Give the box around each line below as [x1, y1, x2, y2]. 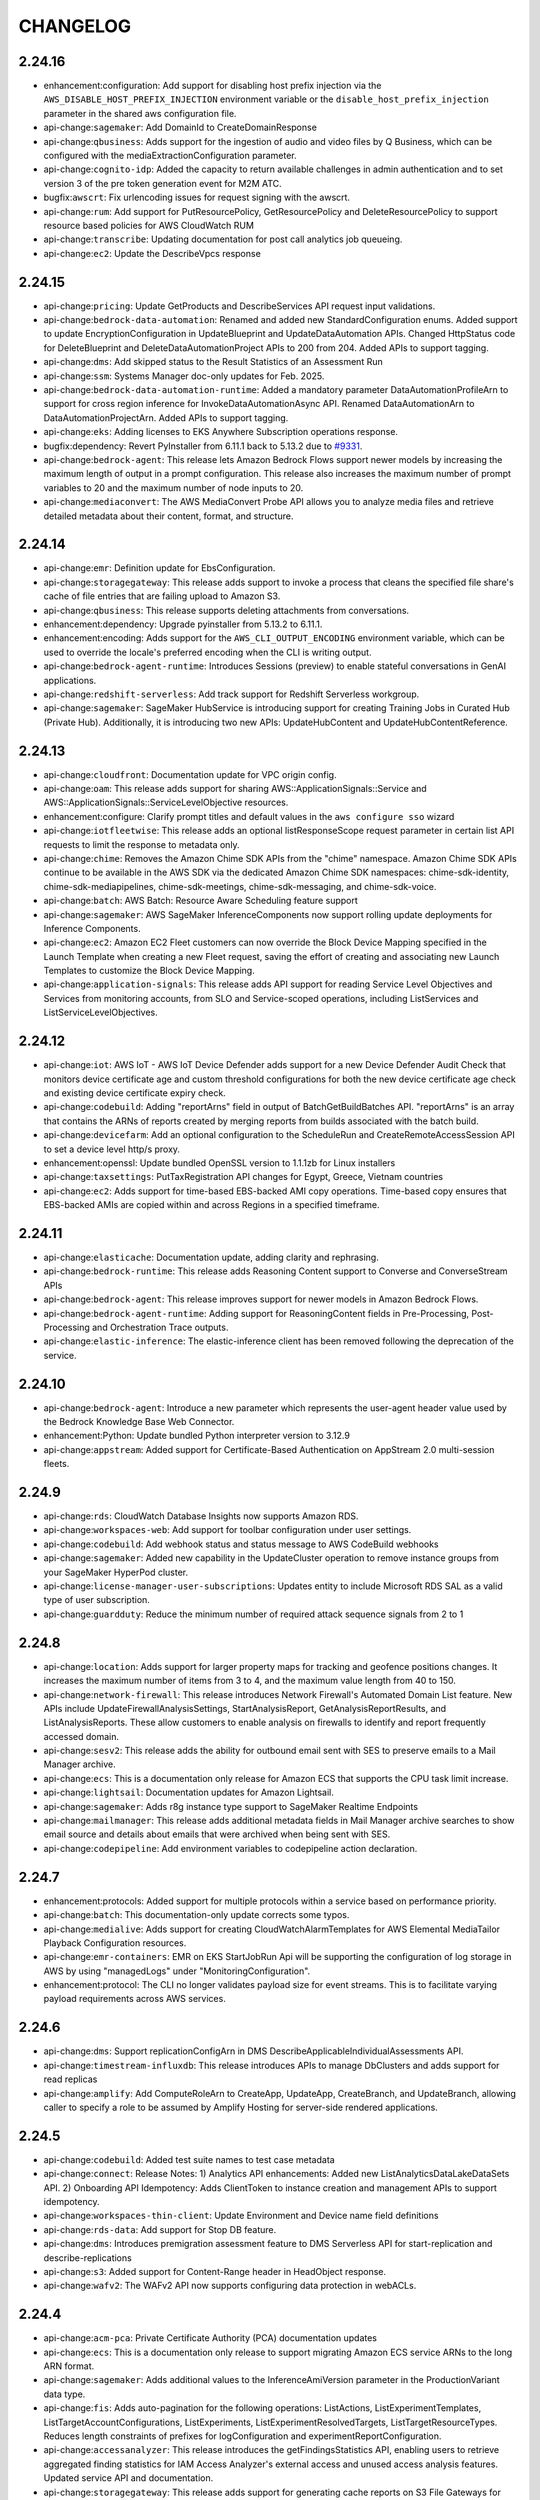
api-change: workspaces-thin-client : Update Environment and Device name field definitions [43, 2210, 439, 2222]
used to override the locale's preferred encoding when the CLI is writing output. [43, 646, 372, 658]
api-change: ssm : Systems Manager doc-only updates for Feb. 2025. [43, 370, 325, 382]
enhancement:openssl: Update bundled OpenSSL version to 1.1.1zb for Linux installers [43, 1156, 396, 1169]
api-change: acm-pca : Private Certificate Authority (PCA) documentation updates [43, 2332, 378, 2344]
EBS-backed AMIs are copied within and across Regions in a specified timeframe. [43, 1199, 380, 1211]
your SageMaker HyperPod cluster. [43, 1566, 189, 1578]
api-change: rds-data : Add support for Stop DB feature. [43, 2223, 277, 2235]
